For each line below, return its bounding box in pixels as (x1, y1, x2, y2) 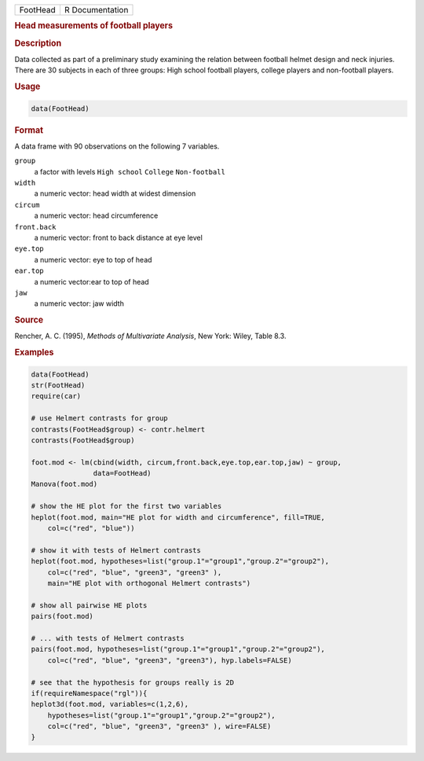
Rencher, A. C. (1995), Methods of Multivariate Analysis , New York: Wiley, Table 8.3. (14, 331, 287, 341)
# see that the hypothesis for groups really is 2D (31, 678, 235, 687)
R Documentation (64, 5, 129, 15)
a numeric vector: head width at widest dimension (34, 189, 196, 198)
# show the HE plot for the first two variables (31, 502, 222, 511)
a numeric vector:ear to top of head (34, 277, 149, 286)
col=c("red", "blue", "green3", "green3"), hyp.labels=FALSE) (47, 656, 292, 664)
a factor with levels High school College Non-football (34, 167, 225, 176)
